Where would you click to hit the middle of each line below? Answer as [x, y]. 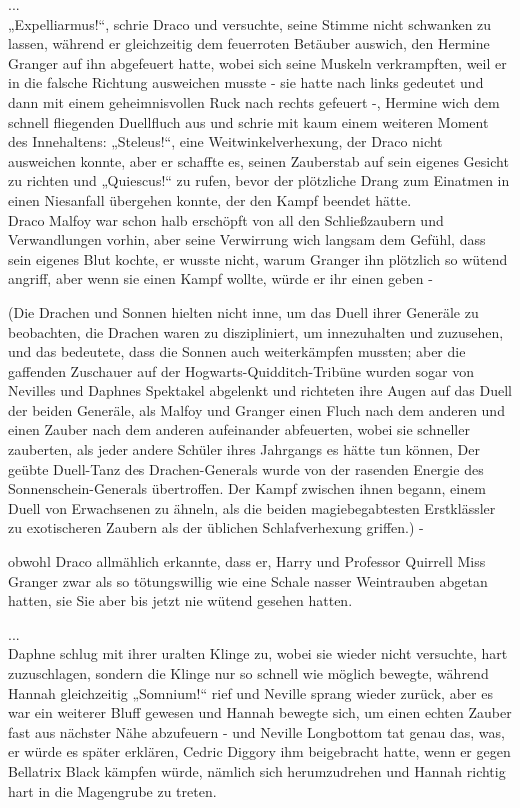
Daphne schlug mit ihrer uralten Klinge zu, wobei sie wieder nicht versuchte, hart [258, 653]
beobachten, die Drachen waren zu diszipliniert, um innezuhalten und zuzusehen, [256, 331]
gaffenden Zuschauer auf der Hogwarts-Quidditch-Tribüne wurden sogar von [241, 370]
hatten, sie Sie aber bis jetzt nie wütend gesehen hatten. [180, 600]
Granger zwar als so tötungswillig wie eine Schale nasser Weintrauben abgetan [248, 580]
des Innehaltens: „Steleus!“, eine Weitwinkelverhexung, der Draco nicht [225, 141]
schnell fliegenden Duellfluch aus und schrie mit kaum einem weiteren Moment [248, 121]
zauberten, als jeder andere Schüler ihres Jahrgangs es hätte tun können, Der [244, 449]
